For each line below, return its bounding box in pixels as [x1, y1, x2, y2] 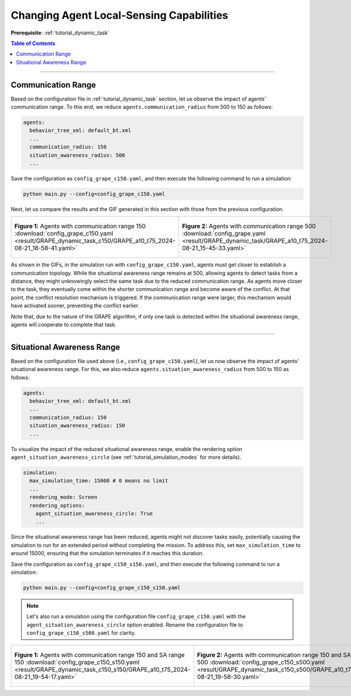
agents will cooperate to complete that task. [11, 321, 117, 328]
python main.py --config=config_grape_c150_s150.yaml [23, 584, 181, 591]
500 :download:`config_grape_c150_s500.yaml [197, 658, 325, 666]
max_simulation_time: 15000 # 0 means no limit [29, 477, 168, 484]
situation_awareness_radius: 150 [29, 423, 125, 429]
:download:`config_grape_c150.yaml [14, 230, 113, 238]
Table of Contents [11, 40, 56, 47]
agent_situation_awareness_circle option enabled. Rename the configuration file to [26, 621, 243, 628]
